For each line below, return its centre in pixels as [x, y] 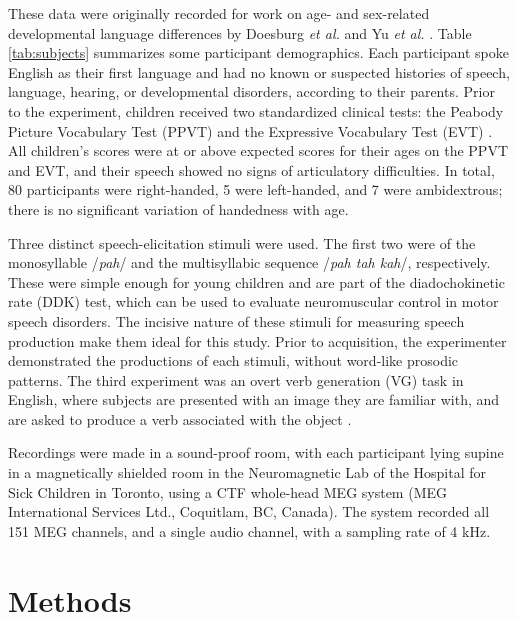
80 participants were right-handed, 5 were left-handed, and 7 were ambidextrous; [255, 189]
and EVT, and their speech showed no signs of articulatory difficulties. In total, [251, 169]
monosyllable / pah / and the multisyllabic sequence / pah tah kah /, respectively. [249, 262]
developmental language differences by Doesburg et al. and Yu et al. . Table [240, 32]
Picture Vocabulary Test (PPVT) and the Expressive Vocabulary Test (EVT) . [250, 130]
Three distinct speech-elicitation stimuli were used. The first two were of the [242, 242]
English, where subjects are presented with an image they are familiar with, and [254, 399]
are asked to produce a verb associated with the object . [180, 418]
